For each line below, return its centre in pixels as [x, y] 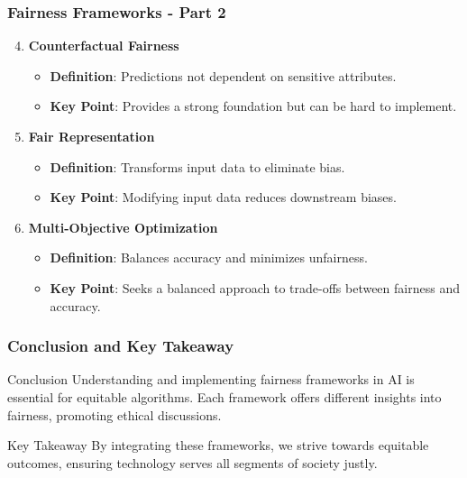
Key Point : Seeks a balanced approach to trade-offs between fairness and [255, 287]
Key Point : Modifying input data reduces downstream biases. [223, 197]
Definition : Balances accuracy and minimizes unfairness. [209, 257]
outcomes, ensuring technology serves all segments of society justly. [192, 462]
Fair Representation [92, 136]
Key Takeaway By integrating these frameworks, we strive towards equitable [218, 445]
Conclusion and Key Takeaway [121, 346]
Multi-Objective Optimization [123, 227]
